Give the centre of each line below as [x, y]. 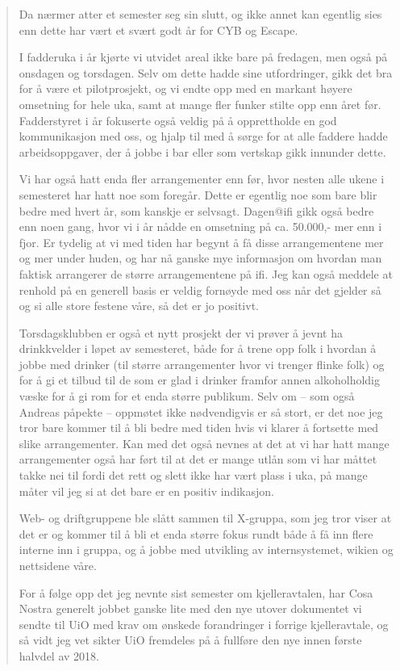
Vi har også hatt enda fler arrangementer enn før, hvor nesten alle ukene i [202, 179]
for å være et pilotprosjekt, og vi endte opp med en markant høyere [185, 88]
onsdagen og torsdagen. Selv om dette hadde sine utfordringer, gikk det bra [206, 72]
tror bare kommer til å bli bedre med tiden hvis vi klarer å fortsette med [199, 428]
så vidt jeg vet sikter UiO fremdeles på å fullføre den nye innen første [190, 640]
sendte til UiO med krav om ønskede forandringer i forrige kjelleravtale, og [204, 624]
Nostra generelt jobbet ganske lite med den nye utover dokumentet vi [190, 608]
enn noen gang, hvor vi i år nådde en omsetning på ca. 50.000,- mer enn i [200, 226]
